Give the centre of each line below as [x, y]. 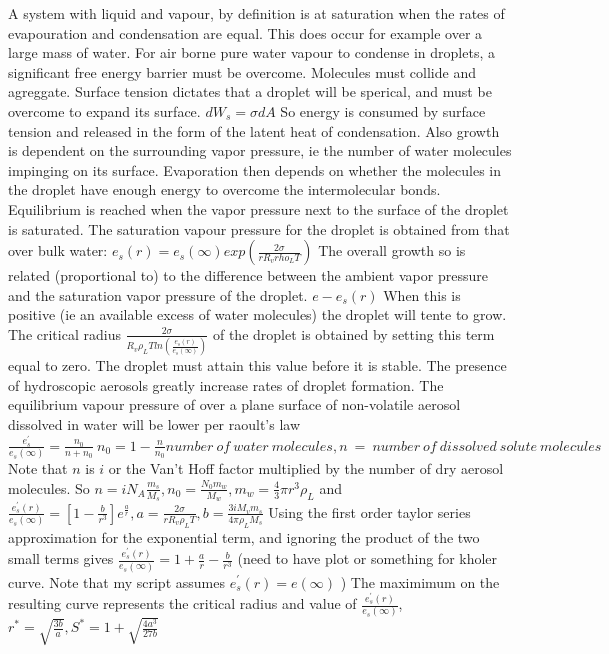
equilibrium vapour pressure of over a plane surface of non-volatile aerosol [234, 404]
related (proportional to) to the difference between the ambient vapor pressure [248, 275]
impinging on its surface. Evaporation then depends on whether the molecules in [254, 169]
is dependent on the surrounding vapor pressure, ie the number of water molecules [260, 150]
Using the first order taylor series [369, 511]
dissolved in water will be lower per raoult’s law [154, 424]
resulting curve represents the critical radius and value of [182, 603]
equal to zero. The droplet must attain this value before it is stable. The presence [257, 365]
